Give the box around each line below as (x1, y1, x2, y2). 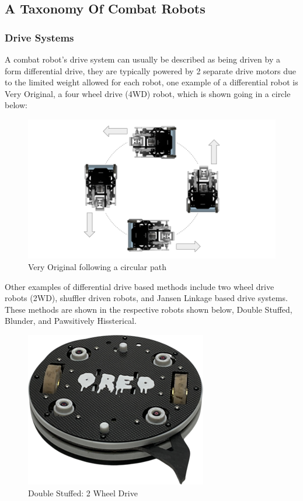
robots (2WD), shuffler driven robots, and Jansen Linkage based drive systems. (5, 292, 288, 304)
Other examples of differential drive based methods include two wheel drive (5, 280, 274, 292)
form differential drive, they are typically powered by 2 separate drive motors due (5, 64, 297, 77)
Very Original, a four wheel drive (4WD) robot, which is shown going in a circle (5, 87, 291, 99)
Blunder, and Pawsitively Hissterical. (5, 315, 137, 327)
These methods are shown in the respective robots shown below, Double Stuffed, (5, 303, 292, 315)
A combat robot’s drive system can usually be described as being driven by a (5, 53, 280, 65)
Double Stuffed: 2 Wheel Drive (28, 486, 138, 499)
